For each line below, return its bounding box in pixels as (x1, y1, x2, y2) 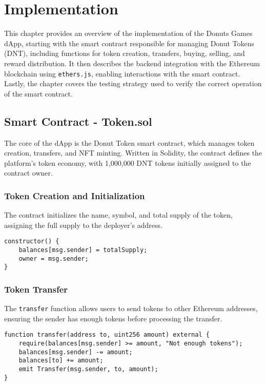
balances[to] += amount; (18, 357, 104, 364)
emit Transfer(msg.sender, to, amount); (18, 365, 158, 373)
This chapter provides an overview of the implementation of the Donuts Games (4, 28, 253, 38)
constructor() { (4, 238, 59, 245)
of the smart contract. (4, 88, 73, 99)
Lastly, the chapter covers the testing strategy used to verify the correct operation (4, 78, 262, 89)
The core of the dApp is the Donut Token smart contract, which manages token (4, 137, 255, 148)
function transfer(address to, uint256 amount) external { (4, 331, 210, 339)
